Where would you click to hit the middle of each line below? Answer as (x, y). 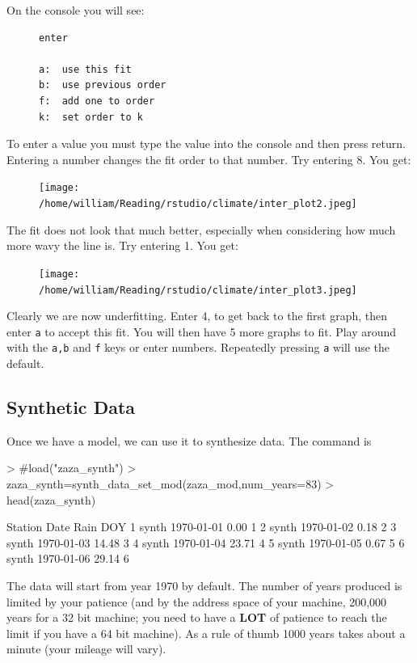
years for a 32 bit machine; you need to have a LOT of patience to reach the (197, 617)
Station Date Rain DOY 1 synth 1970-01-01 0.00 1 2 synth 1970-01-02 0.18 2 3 (202, 527)
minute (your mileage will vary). (86, 649)
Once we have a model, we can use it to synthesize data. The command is (189, 440)
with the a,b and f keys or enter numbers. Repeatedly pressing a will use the (198, 347)
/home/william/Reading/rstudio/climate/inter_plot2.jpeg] (198, 204)
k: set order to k (91, 117)
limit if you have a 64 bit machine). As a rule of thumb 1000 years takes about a (206, 633)
